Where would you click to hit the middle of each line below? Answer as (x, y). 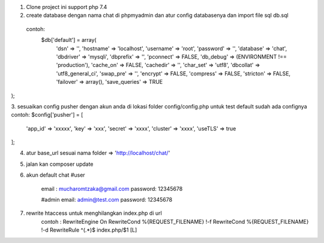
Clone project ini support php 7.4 (67, 7)
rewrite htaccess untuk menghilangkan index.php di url (94, 213)
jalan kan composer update (60, 164)
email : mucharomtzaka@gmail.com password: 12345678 (112, 189)
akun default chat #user (55, 175)
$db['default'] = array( (69, 40)
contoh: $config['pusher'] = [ (47, 115)
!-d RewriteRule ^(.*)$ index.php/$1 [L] (89, 230)
